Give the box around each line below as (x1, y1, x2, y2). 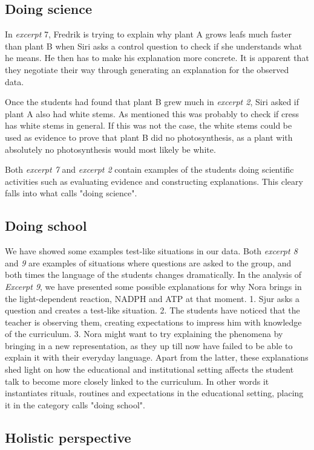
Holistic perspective (5, 428, 131, 446)
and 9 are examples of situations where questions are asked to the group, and (5, 256, 292, 269)
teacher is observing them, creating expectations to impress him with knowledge (5, 315, 302, 328)
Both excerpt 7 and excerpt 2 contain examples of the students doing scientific (5, 163, 294, 176)
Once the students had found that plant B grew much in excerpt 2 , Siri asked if (5, 95, 299, 108)
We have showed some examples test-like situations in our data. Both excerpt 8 (5, 245, 298, 257)
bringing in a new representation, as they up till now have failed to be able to (5, 339, 293, 352)
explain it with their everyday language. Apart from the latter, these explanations (5, 351, 309, 364)
